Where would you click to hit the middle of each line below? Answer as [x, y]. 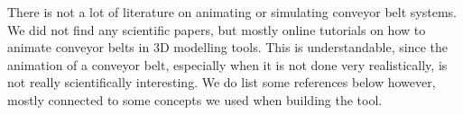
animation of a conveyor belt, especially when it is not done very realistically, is [227, 64]
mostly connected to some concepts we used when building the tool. [195, 99]
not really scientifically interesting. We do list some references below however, [222, 82]
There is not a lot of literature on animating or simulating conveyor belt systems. [232, 12]
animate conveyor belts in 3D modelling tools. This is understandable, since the [228, 47]
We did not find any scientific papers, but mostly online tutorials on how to [217, 29]
